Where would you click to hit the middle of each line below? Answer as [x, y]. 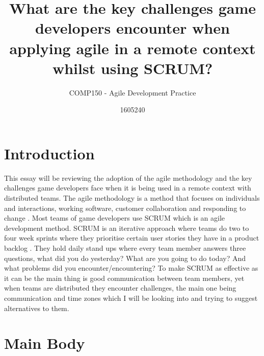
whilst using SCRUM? [133, 68]
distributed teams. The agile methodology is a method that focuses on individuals [132, 198]
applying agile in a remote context [133, 48]
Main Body [45, 343]
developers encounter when [133, 28]
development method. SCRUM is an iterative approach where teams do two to [127, 228]
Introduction [49, 153]
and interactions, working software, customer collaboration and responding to [125, 208]
